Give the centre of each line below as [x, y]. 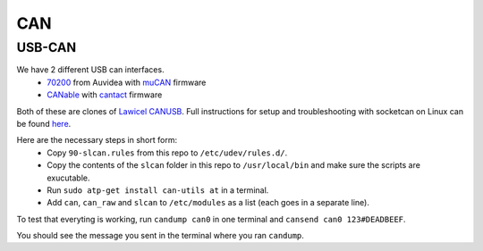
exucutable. [68, 178]
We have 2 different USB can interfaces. [90, 70]
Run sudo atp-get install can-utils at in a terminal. [158, 190]
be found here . [44, 123]
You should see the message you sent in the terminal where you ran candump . [160, 236]
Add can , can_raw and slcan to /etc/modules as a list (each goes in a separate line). [208, 203]
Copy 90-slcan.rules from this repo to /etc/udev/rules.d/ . [167, 153]
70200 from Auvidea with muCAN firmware [127, 82]
